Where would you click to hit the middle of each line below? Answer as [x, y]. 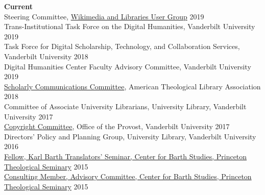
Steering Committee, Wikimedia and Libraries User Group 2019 [104, 16]
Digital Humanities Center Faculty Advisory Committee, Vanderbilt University [128, 66]
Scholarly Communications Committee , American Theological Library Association [132, 86]
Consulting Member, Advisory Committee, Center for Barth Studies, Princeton [128, 176]
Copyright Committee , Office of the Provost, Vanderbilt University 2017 [117, 126]
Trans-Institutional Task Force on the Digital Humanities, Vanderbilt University [130, 26]
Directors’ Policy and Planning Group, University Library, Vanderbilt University [130, 136]
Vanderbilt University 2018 [46, 56]
